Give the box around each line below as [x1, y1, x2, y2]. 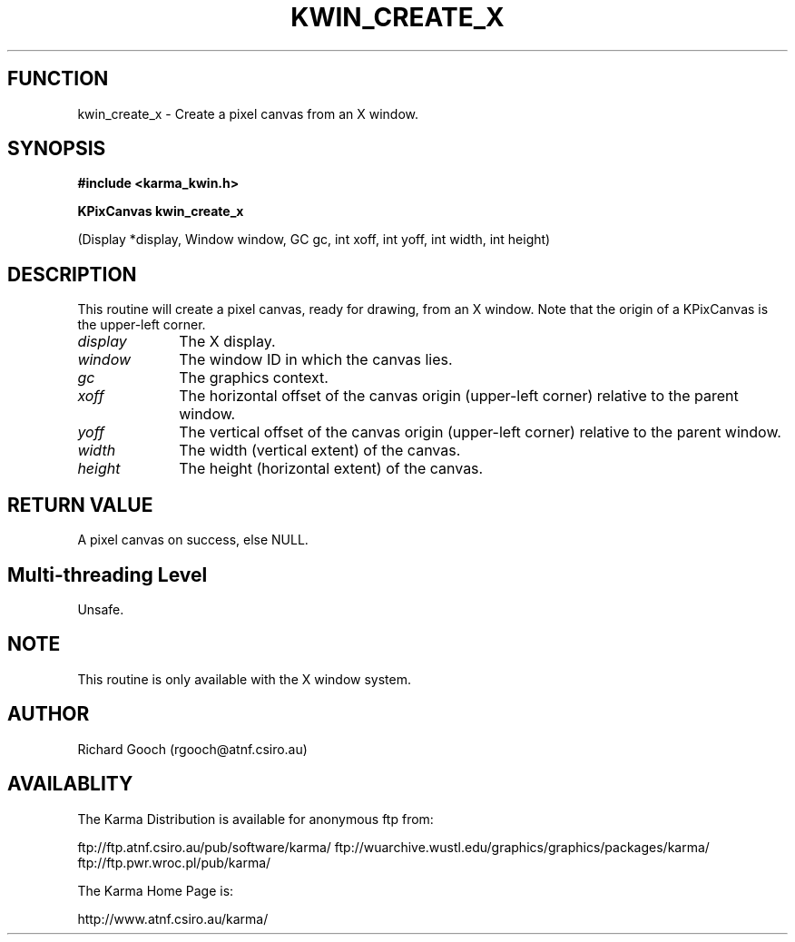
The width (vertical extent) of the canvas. [179, 441, 461, 460]
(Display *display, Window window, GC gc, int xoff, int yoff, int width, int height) [77, 231, 551, 248]
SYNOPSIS [7, 137, 106, 161]
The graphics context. [179, 368, 329, 388]
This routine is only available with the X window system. [77, 671, 412, 687]
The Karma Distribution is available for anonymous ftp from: [77, 810, 434, 827]
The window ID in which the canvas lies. [179, 350, 453, 369]
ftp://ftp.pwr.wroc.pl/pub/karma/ [77, 854, 271, 870]
